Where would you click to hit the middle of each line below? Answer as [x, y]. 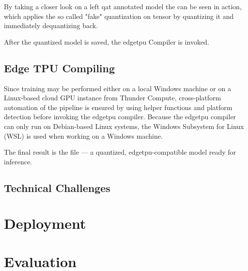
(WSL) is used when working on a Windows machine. [83, 135]
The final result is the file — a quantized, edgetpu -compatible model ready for [120, 152]
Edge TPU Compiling [60, 68]
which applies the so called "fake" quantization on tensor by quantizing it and [119, 16]
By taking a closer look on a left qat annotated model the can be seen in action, [123, 6]
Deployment [45, 223]
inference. [18, 161]
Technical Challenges [57, 187]
